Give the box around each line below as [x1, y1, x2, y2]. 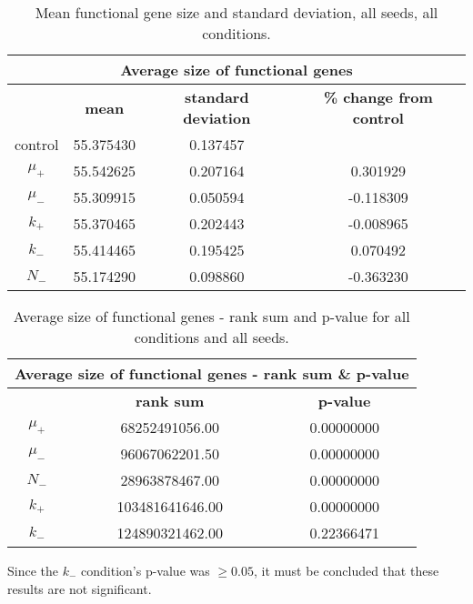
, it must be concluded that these [253, 561, 439, 579]
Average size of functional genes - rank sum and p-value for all [13, 306, 410, 327]
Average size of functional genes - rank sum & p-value [15, 363, 409, 384]
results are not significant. [7, 579, 152, 598]
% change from [323, 86, 433, 107]
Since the [7, 561, 58, 579]
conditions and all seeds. [134, 327, 289, 347]
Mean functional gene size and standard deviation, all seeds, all [35, 2, 438, 23]
